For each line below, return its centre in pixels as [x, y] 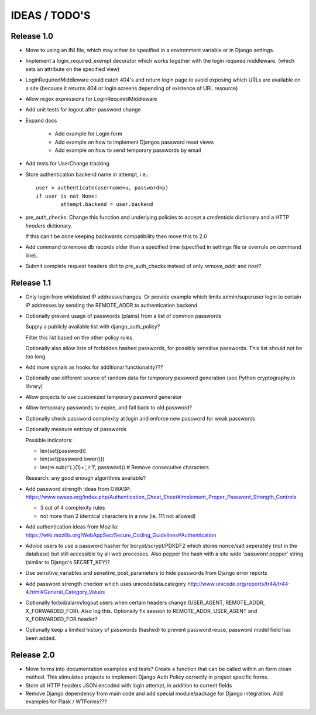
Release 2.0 [33, 655]
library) [34, 386]
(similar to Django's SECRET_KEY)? [68, 562]
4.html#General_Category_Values [65, 592]
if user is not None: [67, 196]
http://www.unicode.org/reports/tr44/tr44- [239, 584]
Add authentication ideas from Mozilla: [72, 527]
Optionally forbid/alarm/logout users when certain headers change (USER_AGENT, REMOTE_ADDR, [145, 603]
